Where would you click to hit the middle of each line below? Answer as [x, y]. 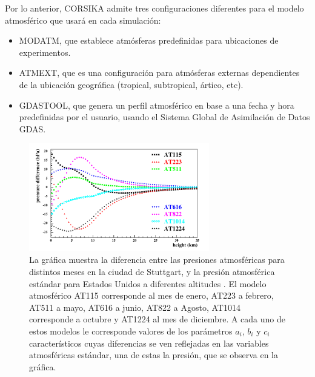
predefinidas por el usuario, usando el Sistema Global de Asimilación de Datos [164, 117]
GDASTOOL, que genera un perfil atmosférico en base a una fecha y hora [157, 105]
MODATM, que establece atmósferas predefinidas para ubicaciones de [149, 40]
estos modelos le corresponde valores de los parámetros [131, 331]
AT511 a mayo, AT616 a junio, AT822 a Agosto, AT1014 [135, 307]
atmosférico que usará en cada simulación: [83, 20]
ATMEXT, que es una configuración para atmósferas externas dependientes [159, 73]
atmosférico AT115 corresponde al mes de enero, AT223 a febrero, [151, 295]
